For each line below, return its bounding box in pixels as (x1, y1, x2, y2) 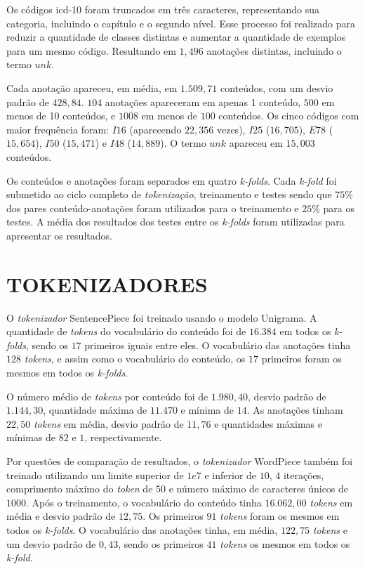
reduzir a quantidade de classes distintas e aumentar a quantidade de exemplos (6, 30, 346, 44)
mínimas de (6, 430, 56, 445)
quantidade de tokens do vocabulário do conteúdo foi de (6, 324, 246, 339)
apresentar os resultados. (6, 228, 112, 242)
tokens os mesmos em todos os (220, 536, 350, 551)
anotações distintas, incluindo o (206, 43, 342, 58)
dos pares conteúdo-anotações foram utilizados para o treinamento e (6, 200, 299, 215)
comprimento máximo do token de (6, 481, 153, 496)
